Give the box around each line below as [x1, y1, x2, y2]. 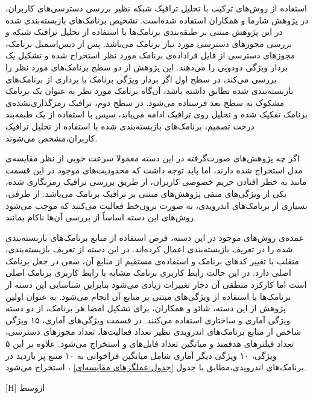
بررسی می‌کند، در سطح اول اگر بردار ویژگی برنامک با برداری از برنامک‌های [5, 72, 277, 85]
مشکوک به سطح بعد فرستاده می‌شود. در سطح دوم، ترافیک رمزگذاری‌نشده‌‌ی [5, 96, 285, 108]
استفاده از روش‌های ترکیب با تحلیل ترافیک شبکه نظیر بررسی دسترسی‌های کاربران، [5, 2, 307, 14]
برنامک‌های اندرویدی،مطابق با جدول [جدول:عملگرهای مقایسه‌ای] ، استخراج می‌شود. [5, 361, 306, 373]
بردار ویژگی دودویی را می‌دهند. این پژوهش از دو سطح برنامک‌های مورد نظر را [5, 60, 288, 73]
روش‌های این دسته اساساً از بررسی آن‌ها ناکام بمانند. [5, 211, 197, 223]
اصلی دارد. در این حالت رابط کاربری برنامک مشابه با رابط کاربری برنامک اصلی [5, 266, 291, 279]
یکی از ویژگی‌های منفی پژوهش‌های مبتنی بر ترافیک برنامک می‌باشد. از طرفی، [5, 187, 287, 199]
